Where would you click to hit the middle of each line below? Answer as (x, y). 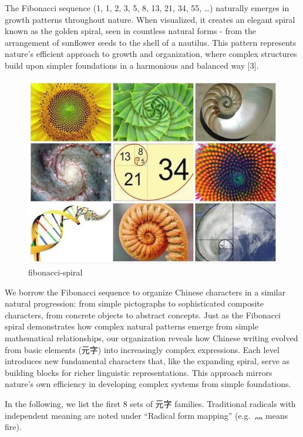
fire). (13, 427)
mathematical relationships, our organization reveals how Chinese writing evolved (151, 338)
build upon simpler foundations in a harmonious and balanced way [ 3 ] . (132, 65)
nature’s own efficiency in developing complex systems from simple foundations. (148, 384)
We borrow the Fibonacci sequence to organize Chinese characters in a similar (145, 292)
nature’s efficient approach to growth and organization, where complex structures (151, 54)
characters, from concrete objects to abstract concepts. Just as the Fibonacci (143, 315)
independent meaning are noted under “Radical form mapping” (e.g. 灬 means (147, 415)
